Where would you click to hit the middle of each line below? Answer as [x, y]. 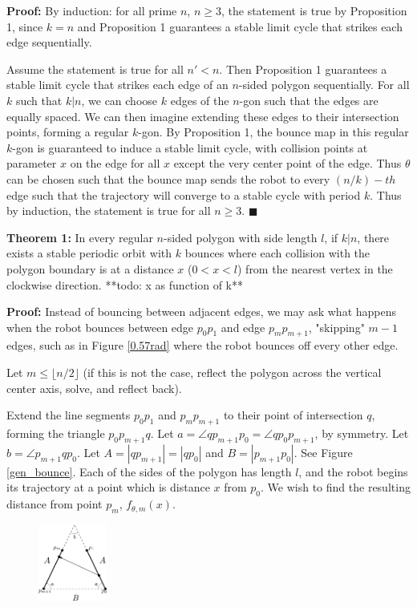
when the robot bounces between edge [100, 327]
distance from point [55, 504]
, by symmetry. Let [362, 433]
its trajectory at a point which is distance [108, 487]
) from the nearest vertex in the [315, 268]
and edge [243, 327]
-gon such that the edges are [309, 100]
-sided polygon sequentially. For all [324, 85]
